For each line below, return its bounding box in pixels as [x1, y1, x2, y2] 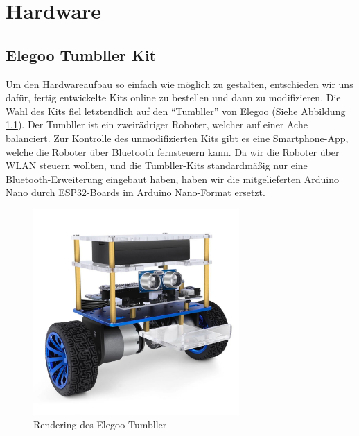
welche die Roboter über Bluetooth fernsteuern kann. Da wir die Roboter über [6, 144, 340, 159]
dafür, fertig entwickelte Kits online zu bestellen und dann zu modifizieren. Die [6, 90, 341, 105]
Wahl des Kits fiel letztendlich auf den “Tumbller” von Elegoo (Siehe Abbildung [6, 103, 346, 118]
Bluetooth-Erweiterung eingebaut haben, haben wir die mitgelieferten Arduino [6, 171, 339, 186]
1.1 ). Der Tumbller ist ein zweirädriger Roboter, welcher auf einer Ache [6, 117, 308, 132]
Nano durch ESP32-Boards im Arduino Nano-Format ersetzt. [6, 185, 265, 200]
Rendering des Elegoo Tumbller [33, 417, 167, 432]
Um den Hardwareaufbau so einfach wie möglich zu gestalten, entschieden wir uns [6, 76, 353, 91]
